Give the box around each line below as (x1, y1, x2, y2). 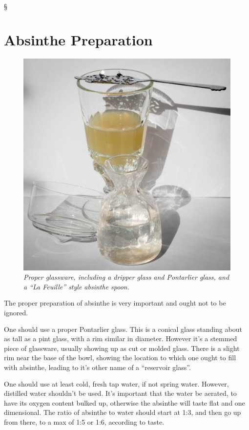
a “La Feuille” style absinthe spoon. (23, 281, 130, 291)
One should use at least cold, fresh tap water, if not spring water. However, (4, 378, 229, 389)
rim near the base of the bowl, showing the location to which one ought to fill (4, 352, 236, 363)
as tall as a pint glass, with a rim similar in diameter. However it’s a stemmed (4, 333, 237, 344)
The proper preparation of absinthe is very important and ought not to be (4, 298, 226, 308)
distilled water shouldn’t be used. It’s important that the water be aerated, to (4, 388, 237, 398)
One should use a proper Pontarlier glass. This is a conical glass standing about (4, 324, 242, 334)
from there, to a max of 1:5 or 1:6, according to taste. (4, 417, 165, 427)
